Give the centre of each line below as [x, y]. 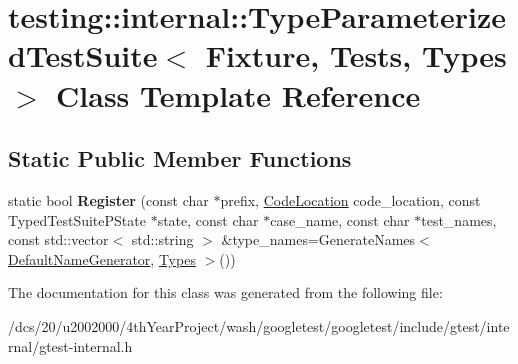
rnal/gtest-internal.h [70, 345]
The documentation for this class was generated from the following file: [225, 292]
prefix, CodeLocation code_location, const [350, 199]
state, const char [208, 219]
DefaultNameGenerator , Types [102, 258]
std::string [162, 239]
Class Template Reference [238, 94]
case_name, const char [340, 219]
